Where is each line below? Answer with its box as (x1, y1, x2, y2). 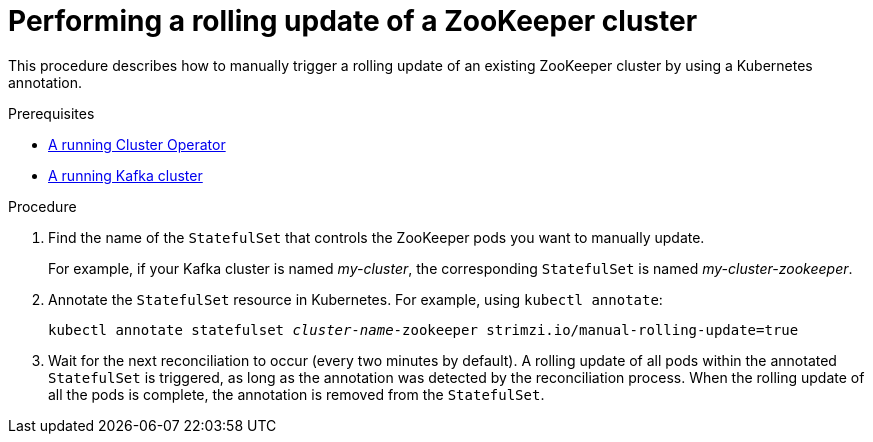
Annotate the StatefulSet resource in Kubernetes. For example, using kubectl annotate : (48, 290, 663, 308)
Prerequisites (8, 104, 95, 122)
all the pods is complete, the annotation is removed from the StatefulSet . (48, 385, 545, 403)
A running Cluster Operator (48, 135, 226, 153)
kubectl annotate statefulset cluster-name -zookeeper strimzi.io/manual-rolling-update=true (48, 321, 799, 338)
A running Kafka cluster (48, 166, 203, 184)
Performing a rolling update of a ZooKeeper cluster (8, 4, 698, 38)
